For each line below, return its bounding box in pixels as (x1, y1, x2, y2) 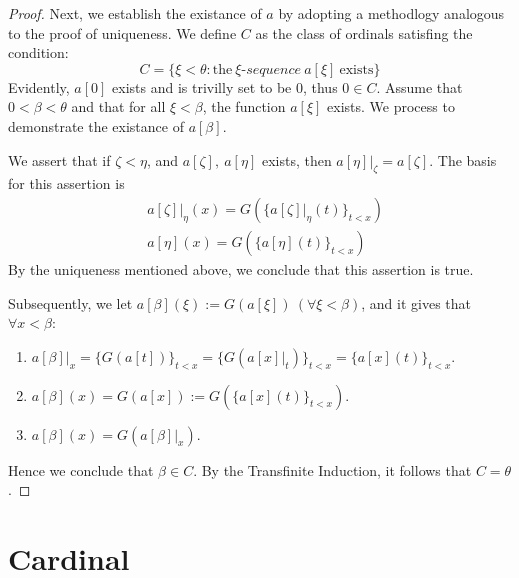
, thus (302, 76, 338, 97)
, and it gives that (361, 292, 472, 313)
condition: (8, 42, 69, 63)
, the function (202, 96, 286, 117)
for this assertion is (8, 173, 125, 194)
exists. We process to (327, 96, 455, 117)
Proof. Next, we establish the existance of (8, 3, 262, 23)
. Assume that (376, 76, 463, 97)
